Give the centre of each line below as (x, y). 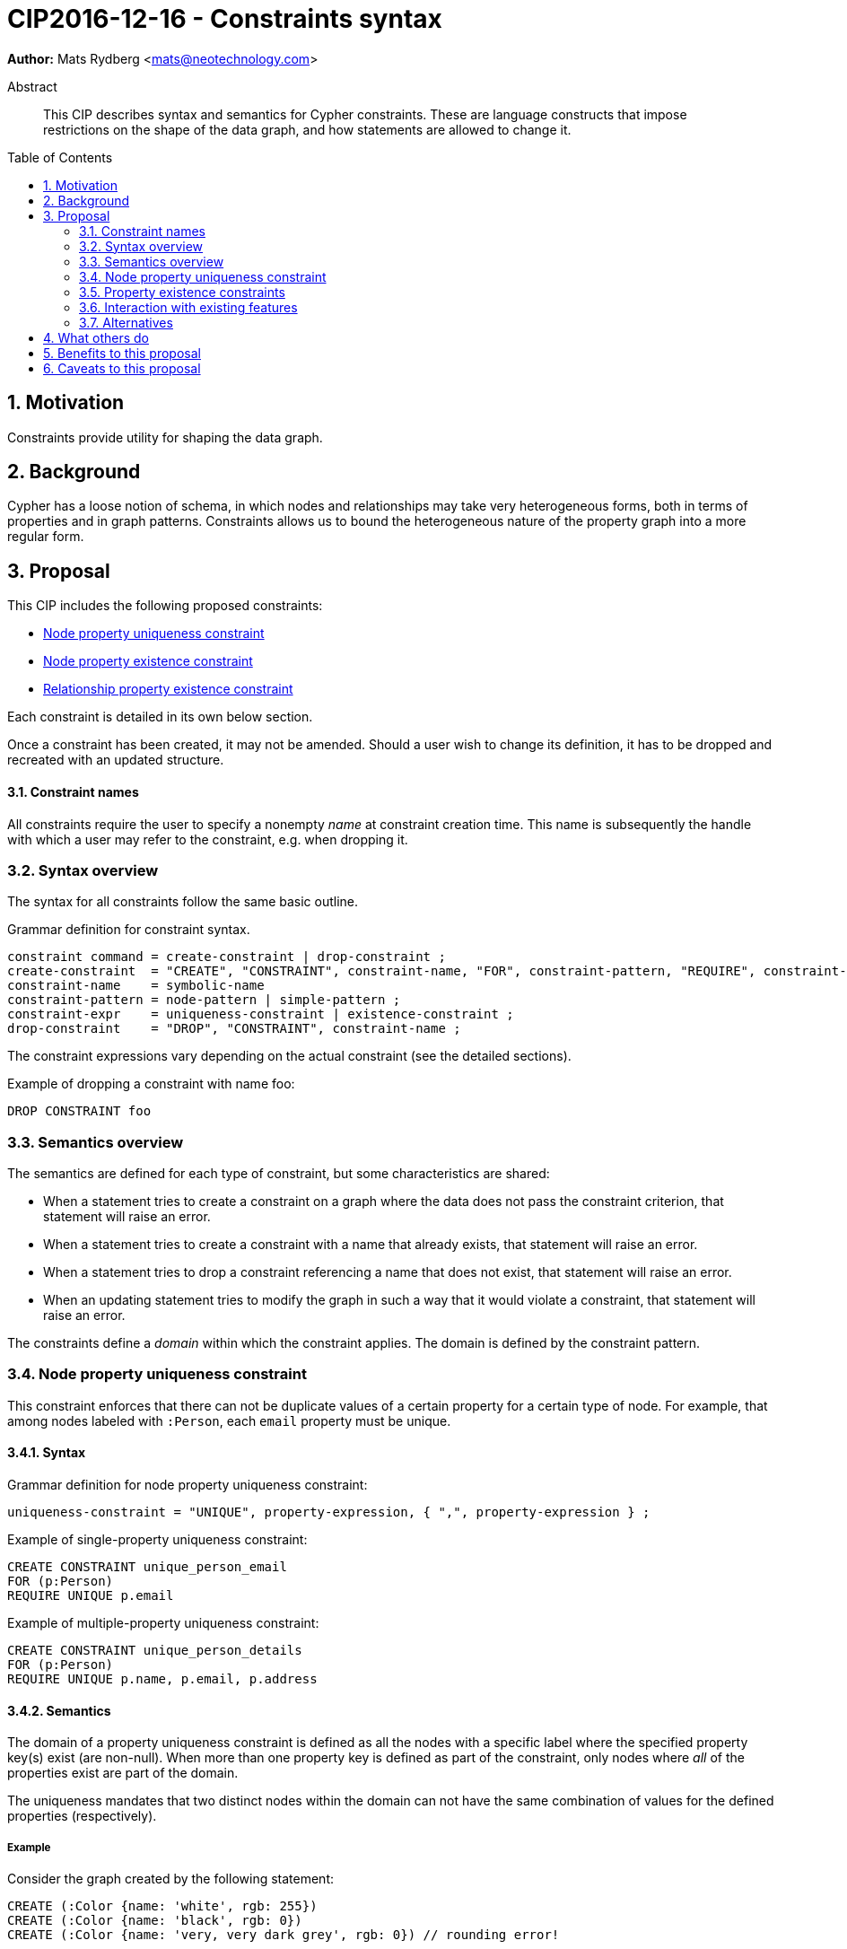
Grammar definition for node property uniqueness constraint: (188, 1484)
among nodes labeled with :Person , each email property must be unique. (229, 1420)
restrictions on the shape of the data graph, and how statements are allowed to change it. (307, 129)
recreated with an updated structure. (116, 760)
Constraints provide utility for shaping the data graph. (165, 437)
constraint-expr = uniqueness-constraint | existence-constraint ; (261, 1014)
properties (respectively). (82, 1816)
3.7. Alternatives (126, 322)
